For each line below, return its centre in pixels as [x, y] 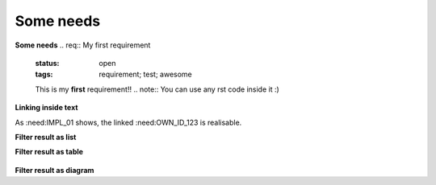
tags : [44, 74]
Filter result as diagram [55, 170]
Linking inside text [46, 108]
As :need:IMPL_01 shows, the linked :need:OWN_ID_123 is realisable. [128, 122]
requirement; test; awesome [146, 74]
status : [47, 63]
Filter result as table [49, 152]
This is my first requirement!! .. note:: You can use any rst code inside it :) [157, 89]
